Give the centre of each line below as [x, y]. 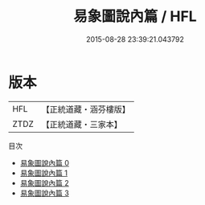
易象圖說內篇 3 [45, 193]
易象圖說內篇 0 [45, 162]
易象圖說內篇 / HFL [135, 16]
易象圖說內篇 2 [45, 182]
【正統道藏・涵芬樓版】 [86, 109]
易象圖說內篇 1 [44, 173]
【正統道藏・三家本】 [82, 124]
